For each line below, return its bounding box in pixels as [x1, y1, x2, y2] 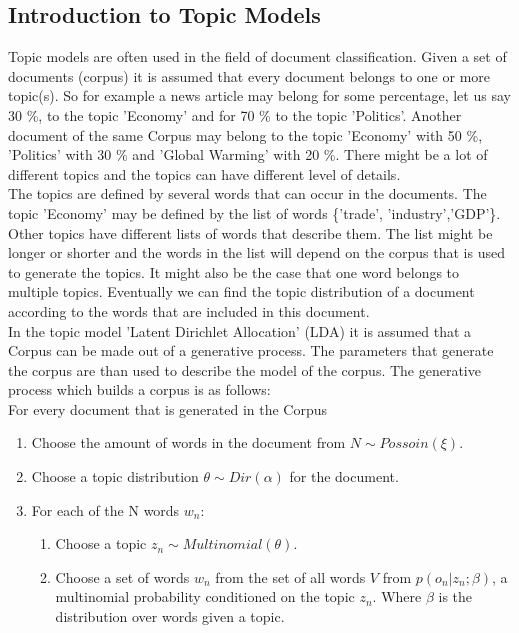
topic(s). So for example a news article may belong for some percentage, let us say [8, 85, 511, 106]
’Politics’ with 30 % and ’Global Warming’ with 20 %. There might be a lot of [8, 144, 488, 165]
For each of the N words [31, 499, 180, 520]
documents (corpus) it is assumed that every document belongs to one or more [8, 65, 491, 86]
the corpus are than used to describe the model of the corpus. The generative [8, 359, 481, 380]
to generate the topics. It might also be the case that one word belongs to [8, 261, 460, 282]
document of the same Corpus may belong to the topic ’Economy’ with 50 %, [8, 124, 483, 145]
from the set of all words [215, 566, 366, 587]
